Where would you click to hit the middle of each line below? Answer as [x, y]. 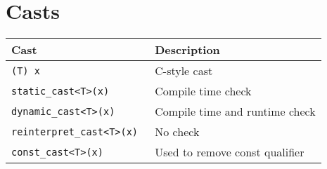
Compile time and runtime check [235, 111]
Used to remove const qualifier [230, 152]
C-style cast [184, 71]
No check [177, 132]
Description [187, 50]
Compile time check [203, 91]
